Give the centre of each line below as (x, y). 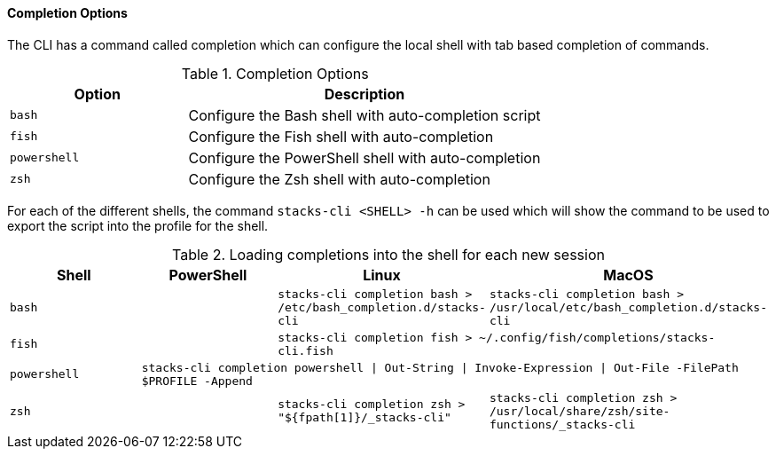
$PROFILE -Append (197, 381)
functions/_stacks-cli (562, 424)
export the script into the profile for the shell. (138, 225)
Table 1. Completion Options (275, 73)
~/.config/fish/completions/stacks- (597, 337)
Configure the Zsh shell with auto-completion (339, 179)
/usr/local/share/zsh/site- (580, 411)
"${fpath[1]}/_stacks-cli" (364, 418)
